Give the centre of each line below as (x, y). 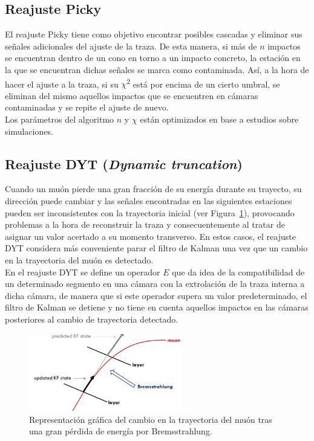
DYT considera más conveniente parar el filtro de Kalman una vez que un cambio (156, 248)
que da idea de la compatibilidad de (238, 272)
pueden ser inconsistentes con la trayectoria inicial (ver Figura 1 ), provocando (150, 212)
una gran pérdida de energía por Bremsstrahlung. (121, 431)
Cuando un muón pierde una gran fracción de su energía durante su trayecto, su (153, 189)
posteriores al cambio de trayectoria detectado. (92, 319)
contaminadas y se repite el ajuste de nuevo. (87, 107)
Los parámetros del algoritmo (60, 119)
